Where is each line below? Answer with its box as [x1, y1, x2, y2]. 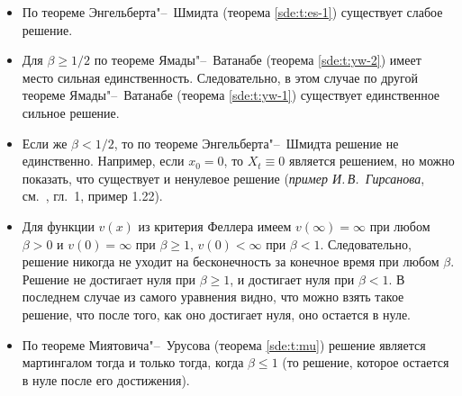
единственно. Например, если [22, 151, 185, 170]
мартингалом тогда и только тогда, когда [22, 353, 244, 372]
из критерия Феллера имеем [138, 216, 292, 235]
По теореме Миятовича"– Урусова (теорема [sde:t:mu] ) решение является [22, 335, 426, 354]
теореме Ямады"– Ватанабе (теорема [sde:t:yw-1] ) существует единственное [22, 85, 440, 104]
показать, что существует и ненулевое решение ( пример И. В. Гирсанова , [22, 168, 425, 187]
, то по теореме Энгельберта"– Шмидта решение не [113, 133, 399, 152]
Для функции [22, 216, 95, 235]
